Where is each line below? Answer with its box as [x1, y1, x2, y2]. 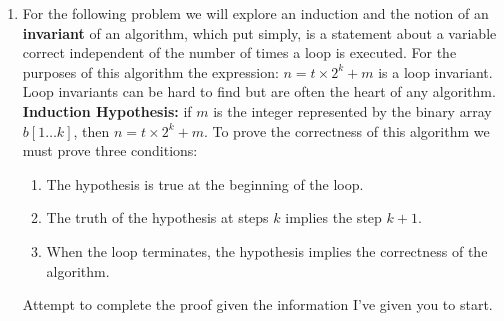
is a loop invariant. [378, 61, 493, 82]
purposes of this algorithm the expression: [22, 61, 279, 82]
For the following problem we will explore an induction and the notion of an [22, 3, 489, 23]
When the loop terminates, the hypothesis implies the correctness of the [46, 240, 488, 261]
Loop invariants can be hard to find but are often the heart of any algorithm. [22, 81, 496, 102]
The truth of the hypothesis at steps [46, 207, 269, 228]
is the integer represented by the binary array [213, 100, 492, 121]
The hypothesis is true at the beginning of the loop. [46, 173, 364, 194]
